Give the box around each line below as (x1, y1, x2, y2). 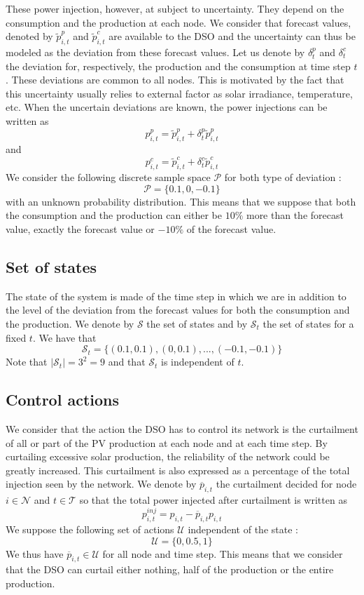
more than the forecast (246, 208, 344, 222)
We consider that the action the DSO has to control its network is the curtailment (6, 421, 358, 436)
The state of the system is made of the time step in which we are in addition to (6, 288, 346, 303)
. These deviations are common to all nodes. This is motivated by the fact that (6, 72, 344, 87)
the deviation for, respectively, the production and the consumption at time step (6, 58, 351, 73)
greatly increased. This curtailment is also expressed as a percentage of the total (6, 462, 350, 477)
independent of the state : (188, 521, 298, 536)
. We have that (32, 330, 97, 345)
